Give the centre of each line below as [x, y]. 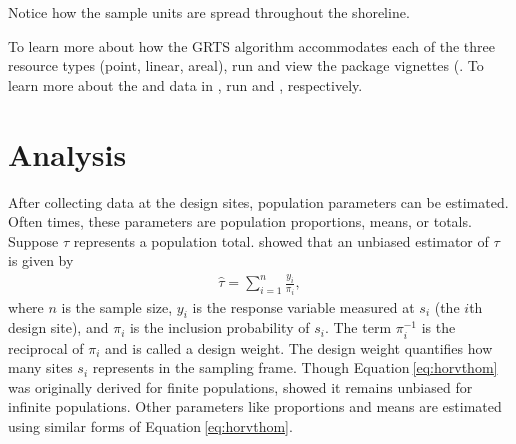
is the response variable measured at [303, 306]
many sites [40, 367]
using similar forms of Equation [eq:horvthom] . [150, 425]
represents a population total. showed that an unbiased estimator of [281, 240]
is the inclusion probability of [219, 327]
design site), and [58, 327]
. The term [358, 327]
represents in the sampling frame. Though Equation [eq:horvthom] [295, 367]
